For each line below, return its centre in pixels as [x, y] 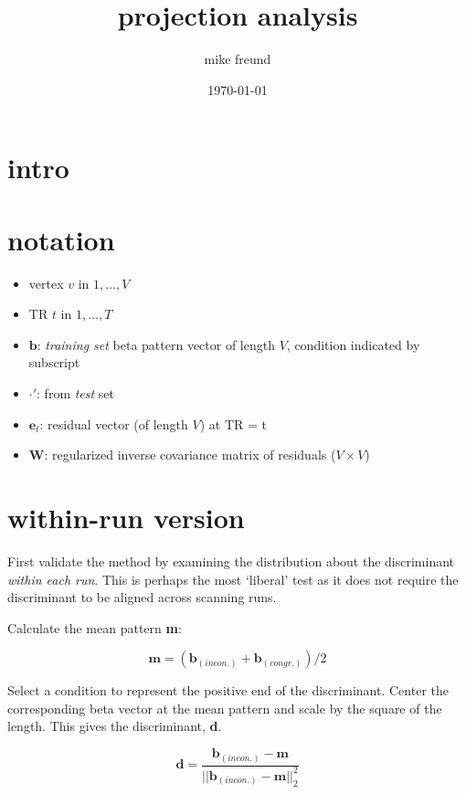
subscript [54, 362]
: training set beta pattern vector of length [156, 344]
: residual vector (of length [114, 423]
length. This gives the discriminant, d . [115, 726]
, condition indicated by [353, 344]
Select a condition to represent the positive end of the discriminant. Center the [228, 690]
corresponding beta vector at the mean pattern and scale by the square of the [225, 708]
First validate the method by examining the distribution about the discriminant [231, 561]
